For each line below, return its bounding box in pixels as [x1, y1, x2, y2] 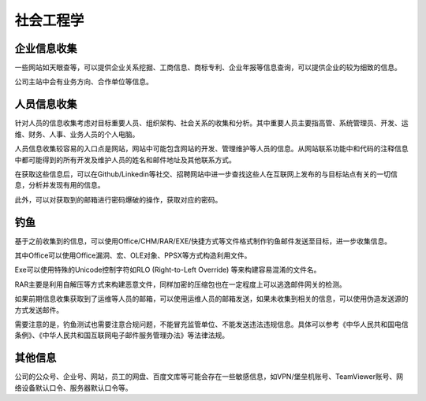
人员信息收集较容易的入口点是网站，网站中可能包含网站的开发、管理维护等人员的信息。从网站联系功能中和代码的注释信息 [14, 144, 409, 154]
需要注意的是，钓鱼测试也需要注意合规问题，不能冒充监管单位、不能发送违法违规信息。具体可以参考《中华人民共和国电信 [14, 319, 409, 329]
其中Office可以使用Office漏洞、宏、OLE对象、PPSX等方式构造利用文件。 [14, 251, 252, 260]
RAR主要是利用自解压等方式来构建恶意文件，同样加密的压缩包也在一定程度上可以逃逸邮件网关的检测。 [14, 280, 346, 289]
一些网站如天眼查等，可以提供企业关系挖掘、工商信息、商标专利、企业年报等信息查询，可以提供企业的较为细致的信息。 [14, 63, 402, 72]
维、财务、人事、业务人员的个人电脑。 [14, 129, 140, 139]
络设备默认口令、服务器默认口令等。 [14, 383, 133, 392]
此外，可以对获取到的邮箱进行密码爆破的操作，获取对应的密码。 [14, 195, 222, 204]
